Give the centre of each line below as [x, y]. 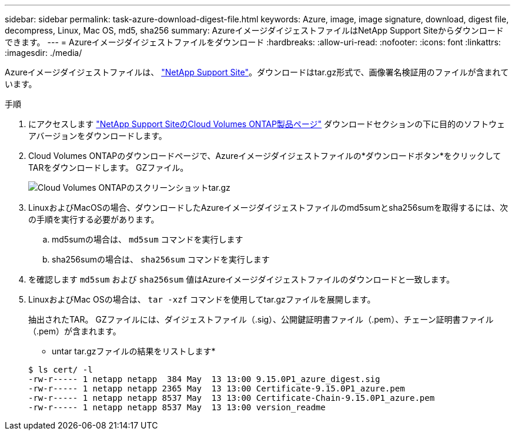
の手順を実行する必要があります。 [94, 219]
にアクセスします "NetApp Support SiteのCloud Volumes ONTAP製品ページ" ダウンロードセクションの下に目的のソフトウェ [267, 124]
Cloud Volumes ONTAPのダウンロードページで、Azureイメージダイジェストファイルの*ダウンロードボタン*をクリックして [265, 156]
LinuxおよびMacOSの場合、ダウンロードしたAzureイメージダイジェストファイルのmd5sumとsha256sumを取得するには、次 [268, 207]
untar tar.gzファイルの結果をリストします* [134, 351]
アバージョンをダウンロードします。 [98, 136]
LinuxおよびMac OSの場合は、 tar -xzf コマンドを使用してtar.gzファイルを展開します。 [202, 299]
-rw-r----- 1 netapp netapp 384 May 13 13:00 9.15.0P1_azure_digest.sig [204, 379]
